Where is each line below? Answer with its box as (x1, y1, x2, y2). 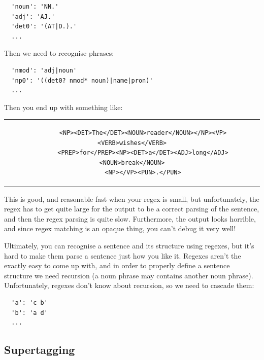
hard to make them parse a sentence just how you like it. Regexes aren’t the (4, 250, 241, 261)
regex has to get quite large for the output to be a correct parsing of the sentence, (4, 203, 259, 214)
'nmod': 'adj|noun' (11, 66, 77, 74)
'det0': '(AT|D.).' (11, 23, 77, 30)
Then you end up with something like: (4, 101, 123, 112)
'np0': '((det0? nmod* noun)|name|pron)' (11, 77, 153, 84)
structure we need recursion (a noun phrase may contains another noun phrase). (4, 270, 253, 280)
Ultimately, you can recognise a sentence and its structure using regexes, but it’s (4, 240, 254, 250)
